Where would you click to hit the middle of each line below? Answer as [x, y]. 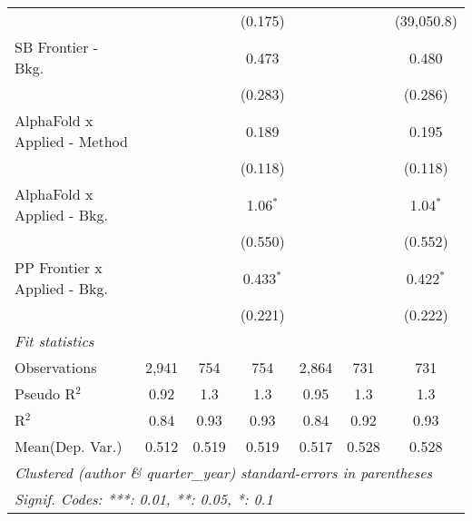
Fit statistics [54, 341]
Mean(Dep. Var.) [69, 446]
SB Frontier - [57, 47]
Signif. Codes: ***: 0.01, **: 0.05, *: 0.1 [144, 499]
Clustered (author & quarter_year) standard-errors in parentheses [224, 472]
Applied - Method [71, 141]
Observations [56, 367]
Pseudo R [45, 393]
